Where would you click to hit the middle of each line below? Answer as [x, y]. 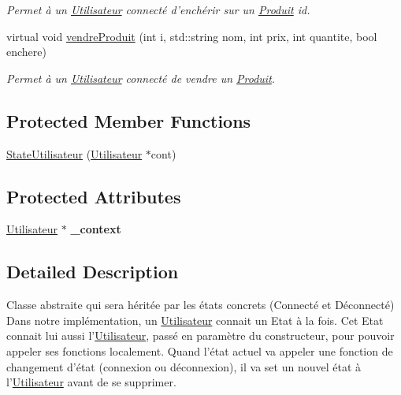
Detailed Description [93, 272]
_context [96, 229]
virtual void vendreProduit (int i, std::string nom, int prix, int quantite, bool [192, 36]
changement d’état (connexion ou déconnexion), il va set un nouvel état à [184, 366]
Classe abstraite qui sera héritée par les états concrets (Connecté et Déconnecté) [200, 305]
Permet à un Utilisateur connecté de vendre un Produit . [141, 78]
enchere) [26, 52]
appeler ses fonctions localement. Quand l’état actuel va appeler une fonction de [200, 350]
